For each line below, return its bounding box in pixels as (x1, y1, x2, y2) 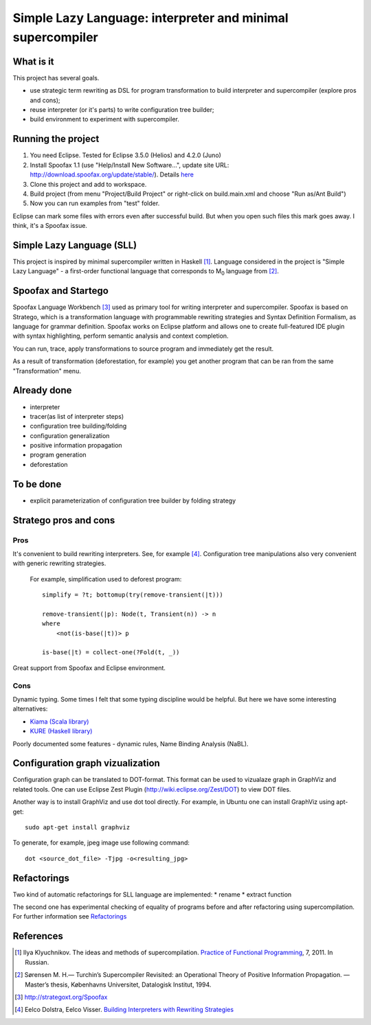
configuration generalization (30, 431, 110, 439)
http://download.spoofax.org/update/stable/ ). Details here (30, 170, 194, 178)
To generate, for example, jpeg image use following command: (12, 838, 190, 847)
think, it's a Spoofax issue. (12, 222, 87, 230)
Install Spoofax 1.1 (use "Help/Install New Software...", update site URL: (30, 161, 229, 169)
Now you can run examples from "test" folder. (30, 199, 160, 207)
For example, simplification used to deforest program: (30, 575, 182, 583)
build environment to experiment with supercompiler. (30, 115, 180, 124)
